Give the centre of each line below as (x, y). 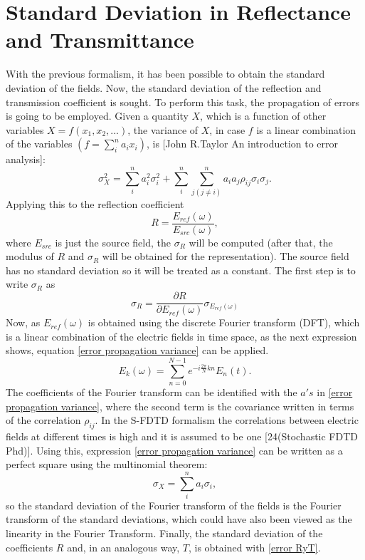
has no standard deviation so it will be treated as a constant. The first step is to (181, 270)
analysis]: (26, 159)
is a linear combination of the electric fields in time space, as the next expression (181, 336)
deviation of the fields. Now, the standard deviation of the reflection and (164, 87)
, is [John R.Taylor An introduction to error (243, 144)
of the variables (39, 144)
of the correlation (43, 420)
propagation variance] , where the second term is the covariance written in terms (180, 406)
